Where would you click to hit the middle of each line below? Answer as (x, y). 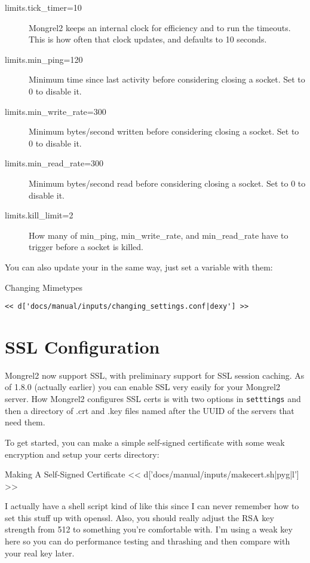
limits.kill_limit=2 (39, 215)
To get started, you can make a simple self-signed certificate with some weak (145, 442)
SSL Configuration (82, 346)
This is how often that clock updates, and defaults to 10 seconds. (148, 39)
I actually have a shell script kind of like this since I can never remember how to (152, 506)
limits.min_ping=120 (44, 59)
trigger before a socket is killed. (86, 247)
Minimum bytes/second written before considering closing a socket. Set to (164, 131)
